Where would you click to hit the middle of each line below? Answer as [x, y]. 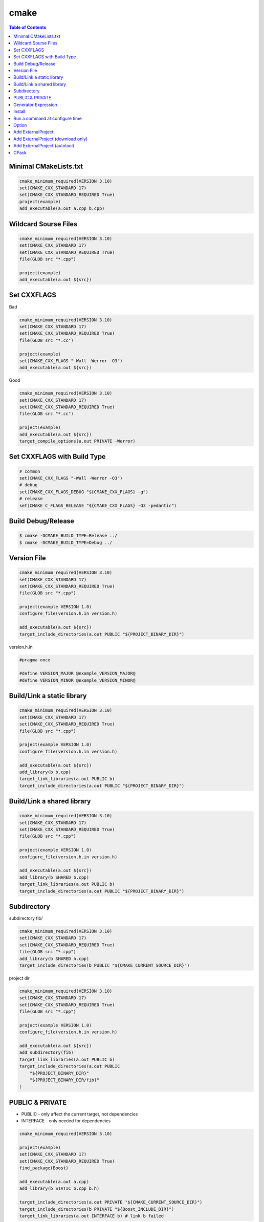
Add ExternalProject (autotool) [44, 146]
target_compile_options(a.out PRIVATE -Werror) [77, 441]
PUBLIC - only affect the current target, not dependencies [80, 1114]
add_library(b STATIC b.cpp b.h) [59, 1189]
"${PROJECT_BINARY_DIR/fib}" [65, 1080]
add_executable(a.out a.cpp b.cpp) [62, 208]
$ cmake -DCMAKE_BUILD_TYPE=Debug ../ [66, 542]
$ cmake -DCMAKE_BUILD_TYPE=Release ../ [68, 536]
